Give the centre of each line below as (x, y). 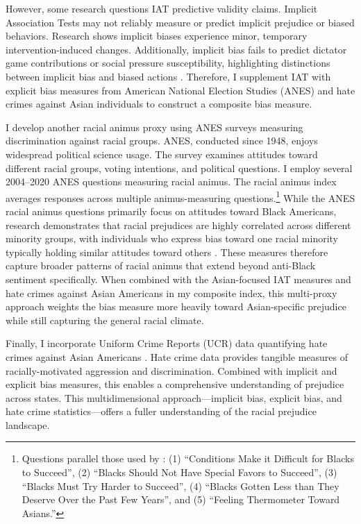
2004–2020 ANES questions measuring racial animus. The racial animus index (171, 181)
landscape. (28, 424)
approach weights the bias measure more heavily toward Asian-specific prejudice (176, 306)
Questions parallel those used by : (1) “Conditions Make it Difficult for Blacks (188, 458)
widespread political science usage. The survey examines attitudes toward (162, 154)
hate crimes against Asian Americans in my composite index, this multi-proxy (171, 293)
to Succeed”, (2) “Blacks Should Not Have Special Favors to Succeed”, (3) (179, 472)
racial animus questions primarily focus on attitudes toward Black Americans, (171, 211)
